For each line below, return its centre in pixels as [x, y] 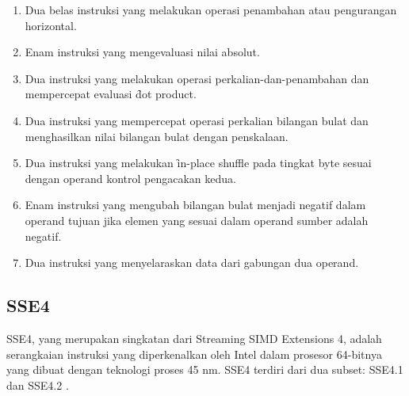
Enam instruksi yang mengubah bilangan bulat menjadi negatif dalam [195, 205]
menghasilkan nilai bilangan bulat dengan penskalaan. [157, 136]
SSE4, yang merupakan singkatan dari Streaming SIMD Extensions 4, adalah [194, 338]
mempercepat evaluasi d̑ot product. [111, 94]
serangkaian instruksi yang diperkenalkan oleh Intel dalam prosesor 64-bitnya [194, 354]
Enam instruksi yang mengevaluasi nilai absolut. [142, 52]
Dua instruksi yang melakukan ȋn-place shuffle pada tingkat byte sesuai [198, 163]
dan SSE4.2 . [38, 385]
